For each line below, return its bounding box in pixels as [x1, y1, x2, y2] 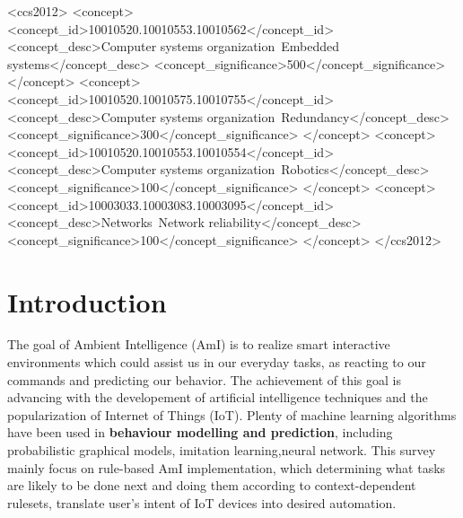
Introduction [7, 283, 167, 320]
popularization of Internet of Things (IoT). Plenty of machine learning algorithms [7, 405, 457, 424]
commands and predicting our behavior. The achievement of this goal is [7, 370, 402, 389]
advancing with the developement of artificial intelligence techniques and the [7, 388, 428, 407]
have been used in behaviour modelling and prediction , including [7, 423, 393, 442]
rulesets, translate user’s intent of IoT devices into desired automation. [7, 493, 397, 512]
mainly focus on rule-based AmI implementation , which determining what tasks [7, 458, 446, 477]
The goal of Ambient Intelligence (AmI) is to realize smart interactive [7, 335, 390, 354]
